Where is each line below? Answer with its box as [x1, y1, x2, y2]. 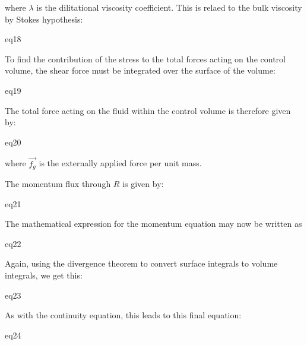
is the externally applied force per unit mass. [39, 157, 202, 169]
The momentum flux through [5, 178, 111, 190]
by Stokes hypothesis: [5, 12, 83, 25]
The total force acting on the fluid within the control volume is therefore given [5, 104, 291, 116]
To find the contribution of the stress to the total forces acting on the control [5, 52, 286, 65]
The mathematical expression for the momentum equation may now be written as [5, 217, 302, 230]
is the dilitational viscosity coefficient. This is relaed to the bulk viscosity [36, 1, 302, 13]
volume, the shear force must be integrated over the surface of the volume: [5, 64, 276, 77]
